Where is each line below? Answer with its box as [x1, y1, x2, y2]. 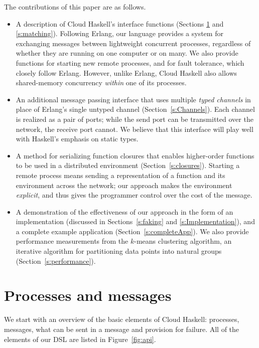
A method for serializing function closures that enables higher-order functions [16, 150, 254, 160]
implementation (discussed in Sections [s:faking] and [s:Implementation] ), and [16, 216, 255, 227]
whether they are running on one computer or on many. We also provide [16, 48, 238, 58]
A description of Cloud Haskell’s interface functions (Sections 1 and [16, 18, 224, 29]
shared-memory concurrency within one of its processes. [16, 77, 187, 88]
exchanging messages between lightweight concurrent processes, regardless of [16, 38, 251, 48]
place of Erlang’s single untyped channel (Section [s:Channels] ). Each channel [16, 104, 255, 114]
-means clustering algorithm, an [134, 236, 232, 246]
